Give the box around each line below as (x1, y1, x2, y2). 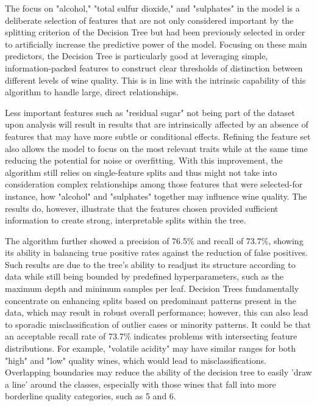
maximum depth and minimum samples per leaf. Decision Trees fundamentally (5, 282, 299, 295)
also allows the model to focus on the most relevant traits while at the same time (5, 142, 308, 154)
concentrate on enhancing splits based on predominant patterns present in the (5, 294, 296, 306)
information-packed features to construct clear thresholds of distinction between (5, 61, 303, 74)
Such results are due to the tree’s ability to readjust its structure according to (5, 258, 296, 270)
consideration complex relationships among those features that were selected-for (5, 178, 303, 190)
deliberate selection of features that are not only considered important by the (5, 13, 294, 26)
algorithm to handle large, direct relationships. (5, 85, 179, 98)
